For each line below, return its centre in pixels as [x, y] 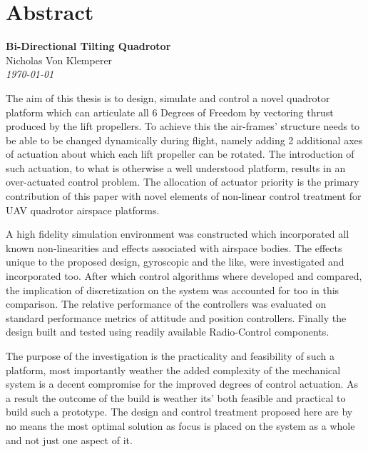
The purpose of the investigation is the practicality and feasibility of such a [170, 356]
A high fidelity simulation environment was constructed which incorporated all [178, 234]
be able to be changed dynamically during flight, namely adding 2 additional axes [184, 140]
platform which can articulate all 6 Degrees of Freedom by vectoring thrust [170, 112]
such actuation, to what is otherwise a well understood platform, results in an [176, 167]
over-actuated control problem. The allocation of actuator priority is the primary [183, 182]
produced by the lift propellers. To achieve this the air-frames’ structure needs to [183, 126]
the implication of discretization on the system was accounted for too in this [173, 290]
